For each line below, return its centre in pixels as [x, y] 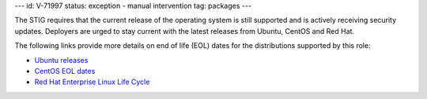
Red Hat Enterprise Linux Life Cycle [92, 82]
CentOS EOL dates [65, 71]
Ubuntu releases [61, 60]
